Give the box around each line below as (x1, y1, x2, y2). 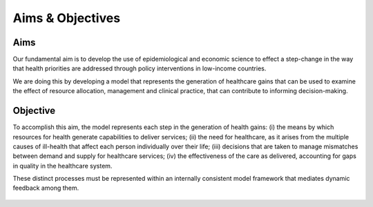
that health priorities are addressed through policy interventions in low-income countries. (12, 64, 267, 72)
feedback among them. (12, 184, 79, 193)
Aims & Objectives (12, 10, 121, 26)
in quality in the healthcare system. (12, 161, 113, 170)
